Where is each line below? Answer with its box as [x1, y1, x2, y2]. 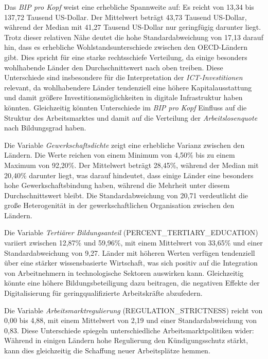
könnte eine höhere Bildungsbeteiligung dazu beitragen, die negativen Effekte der [4, 277, 260, 288]
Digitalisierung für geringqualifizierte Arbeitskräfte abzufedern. [4, 288, 203, 298]
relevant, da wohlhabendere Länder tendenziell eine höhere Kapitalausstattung [4, 82, 252, 92]
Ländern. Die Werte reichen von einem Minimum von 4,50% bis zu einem [4, 149, 235, 160]
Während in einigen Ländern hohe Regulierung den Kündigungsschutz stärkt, [4, 335, 248, 346]
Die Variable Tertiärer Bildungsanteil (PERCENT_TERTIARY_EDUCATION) [4, 227, 258, 238]
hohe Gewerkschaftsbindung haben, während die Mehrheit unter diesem [4, 180, 230, 191]
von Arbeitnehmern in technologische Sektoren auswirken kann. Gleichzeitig [4, 267, 244, 278]
